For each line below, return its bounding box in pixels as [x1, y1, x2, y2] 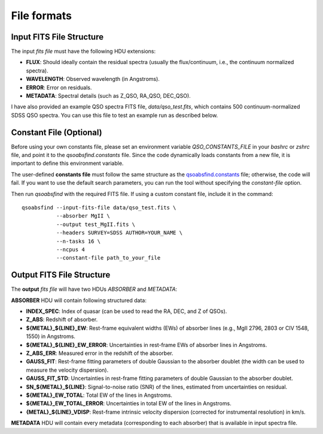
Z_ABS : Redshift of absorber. [26, 316, 98, 323]
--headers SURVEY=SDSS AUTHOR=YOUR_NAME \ [56, 230, 182, 236]
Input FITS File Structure [11, 32, 104, 42]
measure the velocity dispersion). [26, 366, 109, 373]
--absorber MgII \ [56, 213, 111, 219]
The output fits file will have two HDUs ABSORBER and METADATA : [11, 285, 178, 293]
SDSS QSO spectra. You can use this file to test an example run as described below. [11, 111, 218, 119]
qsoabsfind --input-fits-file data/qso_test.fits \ [22, 204, 176, 211]
